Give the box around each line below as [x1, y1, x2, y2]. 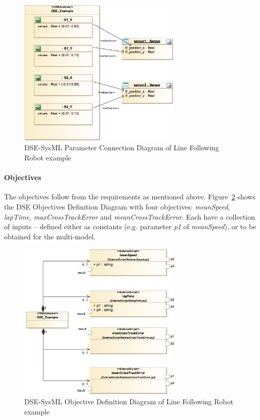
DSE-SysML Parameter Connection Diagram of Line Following [24, 142, 219, 153]
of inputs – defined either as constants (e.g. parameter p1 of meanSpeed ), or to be [4, 221, 256, 232]
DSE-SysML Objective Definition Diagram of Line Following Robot [24, 396, 234, 407]
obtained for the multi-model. [4, 231, 96, 241]
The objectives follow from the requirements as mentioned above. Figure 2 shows [4, 191, 255, 202]
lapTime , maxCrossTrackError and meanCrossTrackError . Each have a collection [4, 211, 255, 222]
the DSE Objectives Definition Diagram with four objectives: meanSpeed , [4, 201, 230, 212]
